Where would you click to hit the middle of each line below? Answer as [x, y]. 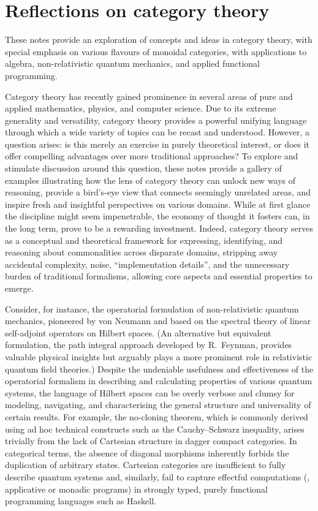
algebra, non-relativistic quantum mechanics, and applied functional [133, 63]
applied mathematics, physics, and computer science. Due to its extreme [141, 108]
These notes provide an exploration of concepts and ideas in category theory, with [159, 40]
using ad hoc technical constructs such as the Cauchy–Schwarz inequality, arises [155, 429]
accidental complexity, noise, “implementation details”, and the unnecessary [147, 264]
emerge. [19, 288]
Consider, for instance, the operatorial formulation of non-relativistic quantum [152, 308]
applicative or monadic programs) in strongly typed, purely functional [136, 489]
